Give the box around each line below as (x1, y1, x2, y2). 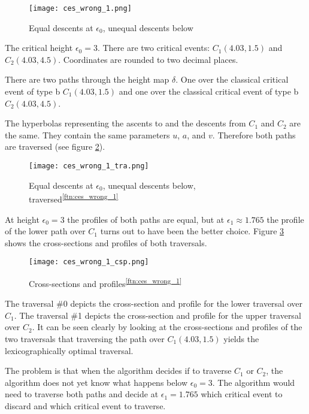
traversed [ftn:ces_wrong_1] (29, 191, 119, 205)
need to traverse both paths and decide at (5, 388, 159, 400)
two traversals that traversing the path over (5, 332, 165, 345)
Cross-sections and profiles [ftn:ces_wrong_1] (29, 275, 182, 289)
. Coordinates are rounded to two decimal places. (58, 53, 238, 65)
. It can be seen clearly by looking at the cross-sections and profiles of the (32, 321, 302, 333)
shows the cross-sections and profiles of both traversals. (5, 236, 207, 249)
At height (5, 213, 40, 225)
